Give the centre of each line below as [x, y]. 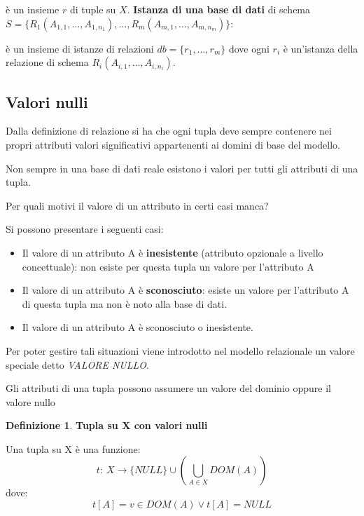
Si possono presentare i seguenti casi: [85, 229]
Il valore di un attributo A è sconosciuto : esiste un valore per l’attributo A [185, 290]
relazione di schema [47, 62]
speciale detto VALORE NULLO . [77, 364]
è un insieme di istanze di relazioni [80, 48]
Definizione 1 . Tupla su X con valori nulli [107, 425]
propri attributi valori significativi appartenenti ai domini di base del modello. [173, 144]
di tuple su [93, 9]
